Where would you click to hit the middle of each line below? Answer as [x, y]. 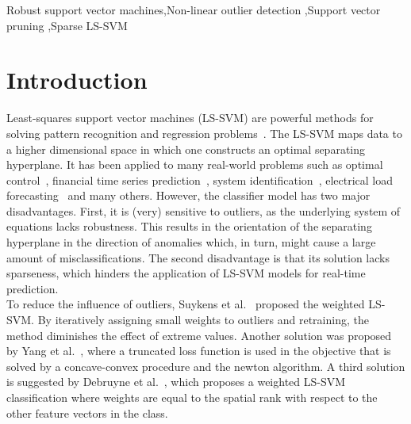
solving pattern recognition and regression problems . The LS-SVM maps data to [204, 133]
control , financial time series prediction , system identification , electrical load [200, 180]
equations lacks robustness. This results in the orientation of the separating [189, 226]
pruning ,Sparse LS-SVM [67, 25]
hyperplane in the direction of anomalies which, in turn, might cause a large [191, 242]
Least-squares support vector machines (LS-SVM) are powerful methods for [190, 118]
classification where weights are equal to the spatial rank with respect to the [192, 397]
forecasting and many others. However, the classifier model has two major [188, 195]
